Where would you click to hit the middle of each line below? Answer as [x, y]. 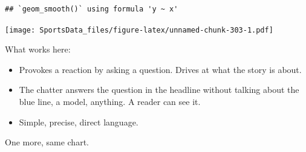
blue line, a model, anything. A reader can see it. [110, 102]
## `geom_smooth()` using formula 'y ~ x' [92, 9]
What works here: [38, 49]
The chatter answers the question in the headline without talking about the [159, 90]
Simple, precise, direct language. [79, 122]
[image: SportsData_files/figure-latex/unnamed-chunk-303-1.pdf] [139, 30]
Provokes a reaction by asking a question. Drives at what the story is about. [160, 69]
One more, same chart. [47, 142]
